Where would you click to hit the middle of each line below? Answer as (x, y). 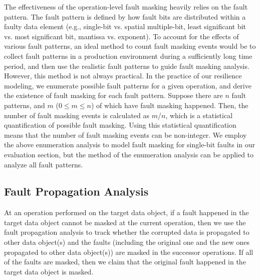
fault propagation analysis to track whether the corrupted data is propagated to (127, 232)
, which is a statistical (199, 115)
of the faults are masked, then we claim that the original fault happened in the (125, 262)
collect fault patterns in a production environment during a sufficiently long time (128, 56)
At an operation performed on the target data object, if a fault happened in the (126, 212)
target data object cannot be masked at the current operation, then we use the (125, 222)
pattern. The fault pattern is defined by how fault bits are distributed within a (125, 16)
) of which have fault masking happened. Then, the (170, 105)
